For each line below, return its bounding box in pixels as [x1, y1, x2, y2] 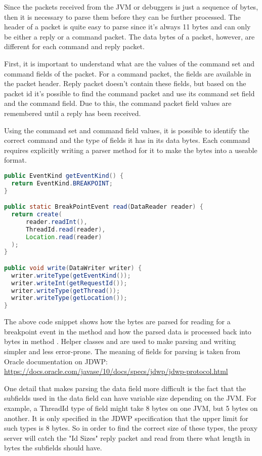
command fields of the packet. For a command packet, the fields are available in [4, 68, 251, 79]
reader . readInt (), [25, 218, 88, 225]
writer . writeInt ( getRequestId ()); [11, 279, 127, 287]
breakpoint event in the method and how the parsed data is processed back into [4, 326, 251, 336]
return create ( [11, 211, 62, 218]
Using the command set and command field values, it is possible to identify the [4, 125, 249, 135]
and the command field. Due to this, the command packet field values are [4, 98, 232, 108]
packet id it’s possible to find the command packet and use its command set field [4, 88, 255, 98]
